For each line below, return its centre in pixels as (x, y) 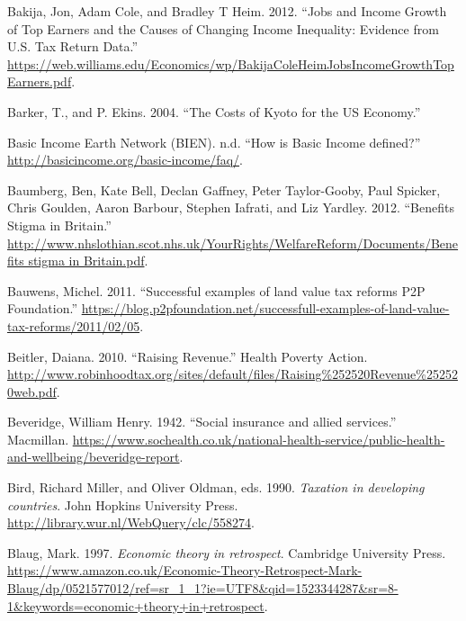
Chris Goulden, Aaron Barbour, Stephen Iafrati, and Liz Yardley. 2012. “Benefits (231, 207)
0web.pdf (32, 391)
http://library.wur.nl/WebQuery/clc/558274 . (131, 522)
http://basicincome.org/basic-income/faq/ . (125, 160)
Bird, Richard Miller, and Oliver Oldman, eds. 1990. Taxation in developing (216, 487)
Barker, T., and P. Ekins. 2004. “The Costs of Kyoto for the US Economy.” (214, 111)
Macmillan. (38, 439)
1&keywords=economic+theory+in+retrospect (136, 605)
